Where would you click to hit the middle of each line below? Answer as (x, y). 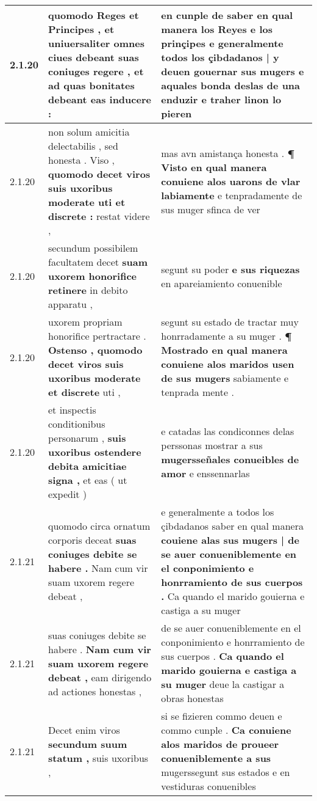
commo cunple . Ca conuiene (226, 730)
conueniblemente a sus (216, 758)
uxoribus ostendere (95, 452)
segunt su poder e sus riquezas (230, 269)
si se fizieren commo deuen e (222, 716)
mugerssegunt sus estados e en (226, 772)
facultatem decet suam (98, 262)
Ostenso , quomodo (95, 350)
